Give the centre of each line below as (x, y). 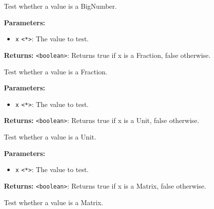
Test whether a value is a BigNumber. (61, 6)
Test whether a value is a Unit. (50, 137)
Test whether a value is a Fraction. (56, 71)
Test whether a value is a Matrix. (53, 202)
